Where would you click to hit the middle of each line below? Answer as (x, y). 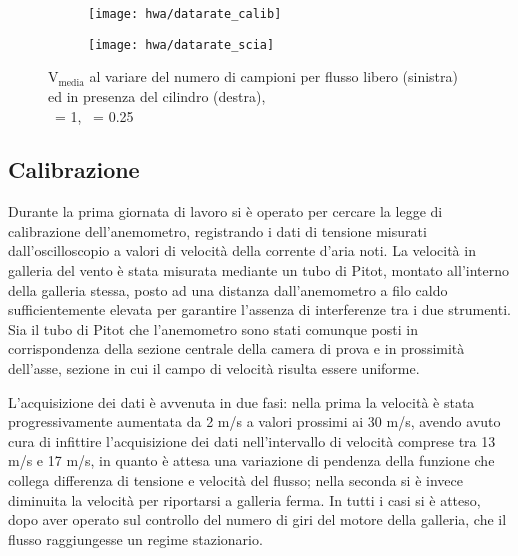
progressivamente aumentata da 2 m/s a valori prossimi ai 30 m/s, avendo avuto (254, 421)
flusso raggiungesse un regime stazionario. (135, 538)
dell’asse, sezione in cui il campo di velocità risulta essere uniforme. (214, 368)
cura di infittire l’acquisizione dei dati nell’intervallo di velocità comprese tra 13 (252, 440)
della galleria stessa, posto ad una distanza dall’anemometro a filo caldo (228, 289)
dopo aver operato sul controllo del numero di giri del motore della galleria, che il (257, 519)
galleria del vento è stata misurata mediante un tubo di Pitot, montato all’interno (258, 270)
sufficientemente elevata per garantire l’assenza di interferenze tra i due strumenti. (259, 309)
